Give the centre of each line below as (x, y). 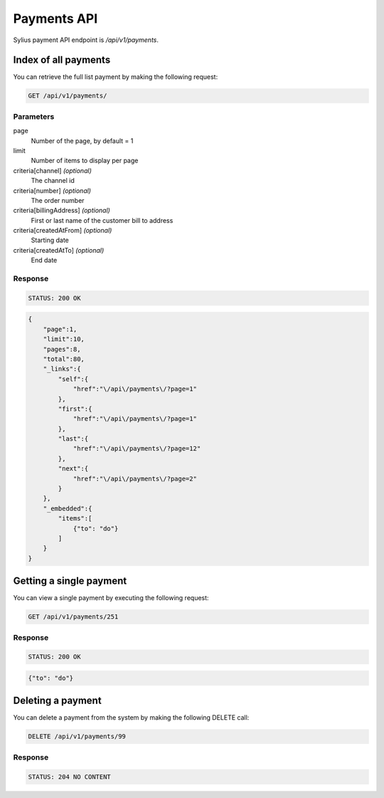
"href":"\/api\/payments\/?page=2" (135, 478)
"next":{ (73, 469)
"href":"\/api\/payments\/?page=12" (137, 449)
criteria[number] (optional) (52, 190)
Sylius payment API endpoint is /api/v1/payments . (86, 40)
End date (44, 261)
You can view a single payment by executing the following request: (111, 598)
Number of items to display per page (85, 161)
